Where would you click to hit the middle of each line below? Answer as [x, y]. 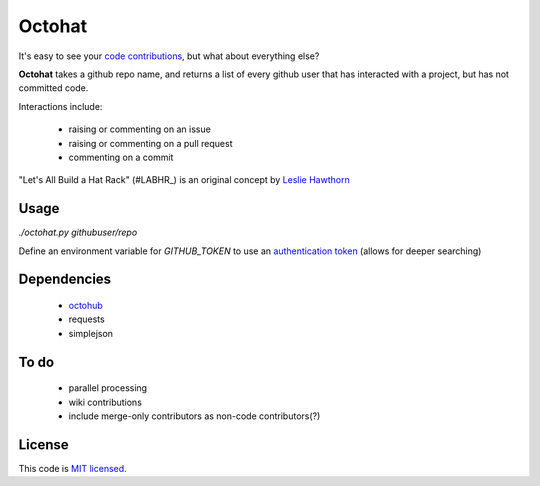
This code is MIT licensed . [72, 468]
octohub [86, 305]
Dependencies [65, 279]
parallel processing [108, 388]
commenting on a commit [121, 157]
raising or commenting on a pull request [150, 143]
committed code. [53, 88]
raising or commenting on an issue [140, 129]
